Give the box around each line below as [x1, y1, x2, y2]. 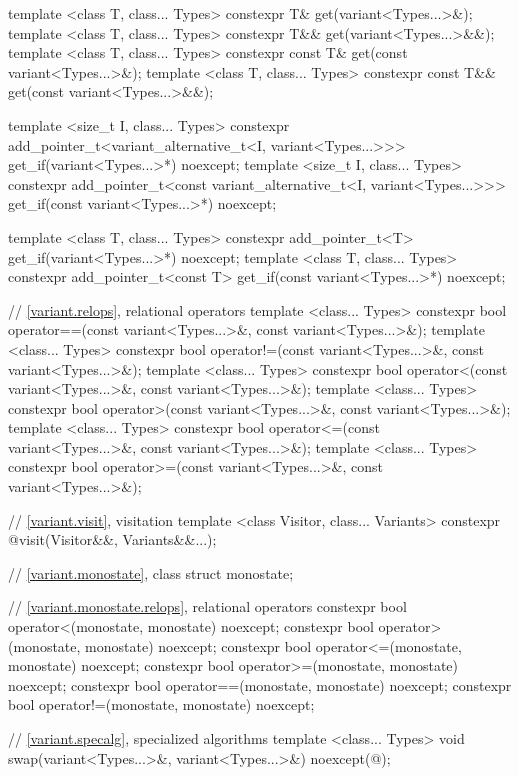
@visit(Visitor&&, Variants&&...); [8, 529, 217, 550]
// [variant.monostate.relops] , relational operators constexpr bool [8, 596, 407, 617]
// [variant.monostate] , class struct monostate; [8, 562, 294, 583]
